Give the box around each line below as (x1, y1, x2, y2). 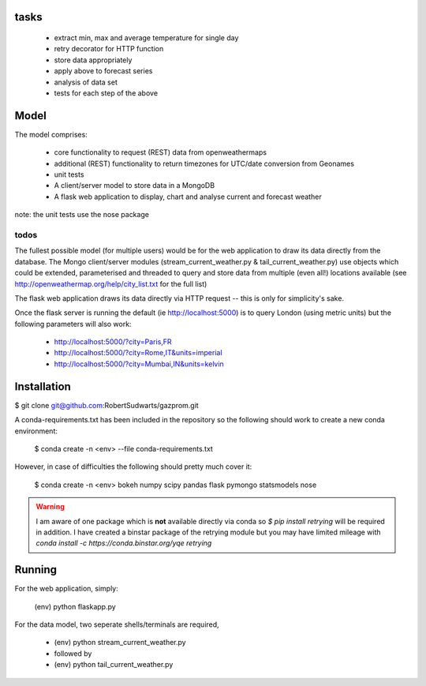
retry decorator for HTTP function (54, 44, 164, 54)
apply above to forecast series (54, 66, 153, 76)
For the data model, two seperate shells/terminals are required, (14, 620, 220, 629)
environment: (14, 426, 58, 436)
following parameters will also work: (14, 319, 132, 328)
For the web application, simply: (14, 584, 118, 594)
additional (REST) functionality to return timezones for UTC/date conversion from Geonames (54, 159, 355, 168)
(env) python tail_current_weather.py (54, 660, 174, 669)
